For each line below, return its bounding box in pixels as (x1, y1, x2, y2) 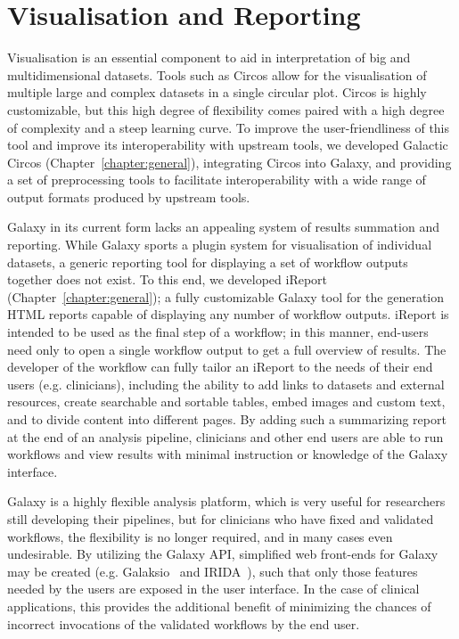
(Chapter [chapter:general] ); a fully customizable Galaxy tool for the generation (7, 287, 445, 306)
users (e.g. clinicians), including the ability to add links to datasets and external (7, 374, 445, 393)
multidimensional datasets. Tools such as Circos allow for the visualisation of (7, 65, 427, 84)
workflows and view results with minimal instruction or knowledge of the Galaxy (7, 445, 448, 463)
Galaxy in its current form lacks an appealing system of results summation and (7, 217, 439, 236)
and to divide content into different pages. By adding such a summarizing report (7, 410, 447, 428)
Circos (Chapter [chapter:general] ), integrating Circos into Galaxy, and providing (7, 152, 452, 171)
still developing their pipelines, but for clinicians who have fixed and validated (7, 509, 434, 528)
